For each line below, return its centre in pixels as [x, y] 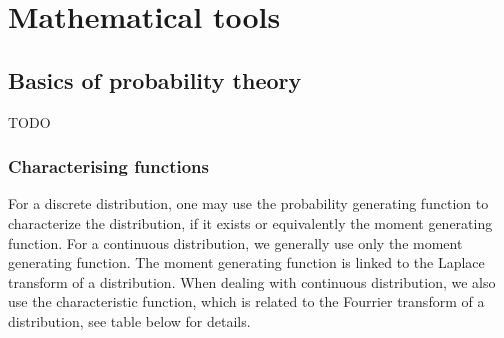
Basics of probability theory [155, 79]
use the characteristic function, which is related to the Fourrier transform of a [246, 301]
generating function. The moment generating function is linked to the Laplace [246, 262]
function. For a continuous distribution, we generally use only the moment [235, 242]
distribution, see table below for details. [129, 320]
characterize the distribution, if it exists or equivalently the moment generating [250, 222]
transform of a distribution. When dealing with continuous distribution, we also [252, 281]
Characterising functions [108, 166]
